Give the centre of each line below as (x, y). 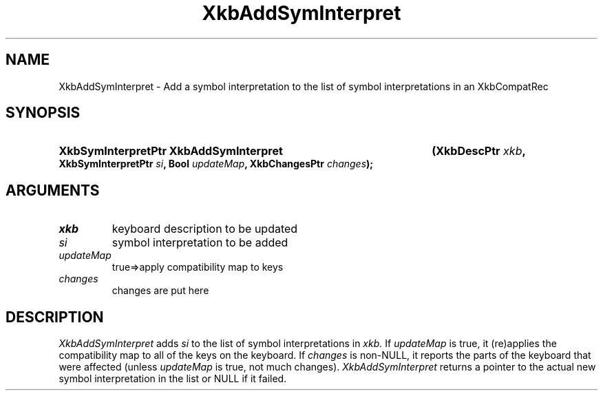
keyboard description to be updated (205, 229)
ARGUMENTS (53, 190)
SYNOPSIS (43, 113)
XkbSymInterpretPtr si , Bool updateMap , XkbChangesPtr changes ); (216, 164)
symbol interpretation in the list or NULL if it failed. (173, 379)
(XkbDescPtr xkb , (479, 151)
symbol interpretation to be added (200, 243)
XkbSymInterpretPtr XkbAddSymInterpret (171, 151)
